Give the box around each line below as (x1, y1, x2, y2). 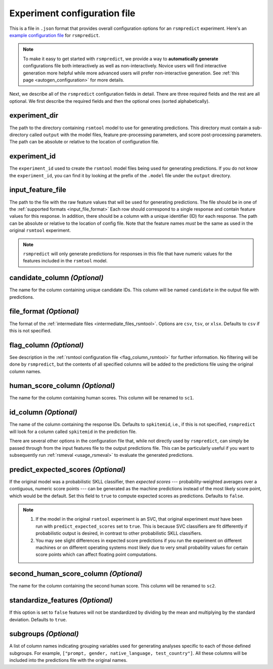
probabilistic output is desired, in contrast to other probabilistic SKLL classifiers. (35, 530, 202, 536)
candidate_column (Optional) (9, 273, 104, 282)
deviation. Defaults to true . (9, 616, 67, 622)
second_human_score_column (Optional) (9, 570, 143, 578)
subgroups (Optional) (9, 629, 79, 638)
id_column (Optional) (9, 408, 78, 417)
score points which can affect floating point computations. (35, 552, 157, 558)
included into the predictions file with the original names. (9, 657, 127, 663)
